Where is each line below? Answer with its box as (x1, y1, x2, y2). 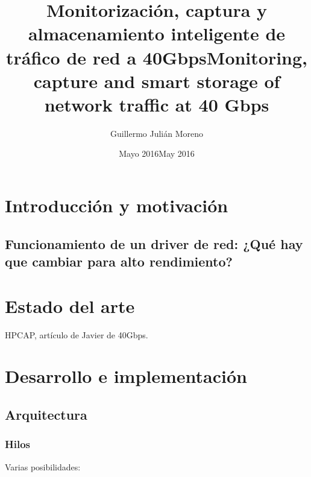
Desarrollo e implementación (5, 364, 247, 388)
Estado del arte (5, 293, 135, 318)
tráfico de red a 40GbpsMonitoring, (5, 45, 308, 69)
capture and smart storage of (33, 68, 280, 93)
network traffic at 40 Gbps (44, 92, 269, 116)
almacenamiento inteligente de (28, 21, 286, 46)
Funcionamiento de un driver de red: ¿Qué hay (5, 234, 303, 253)
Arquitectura (5, 405, 87, 423)
